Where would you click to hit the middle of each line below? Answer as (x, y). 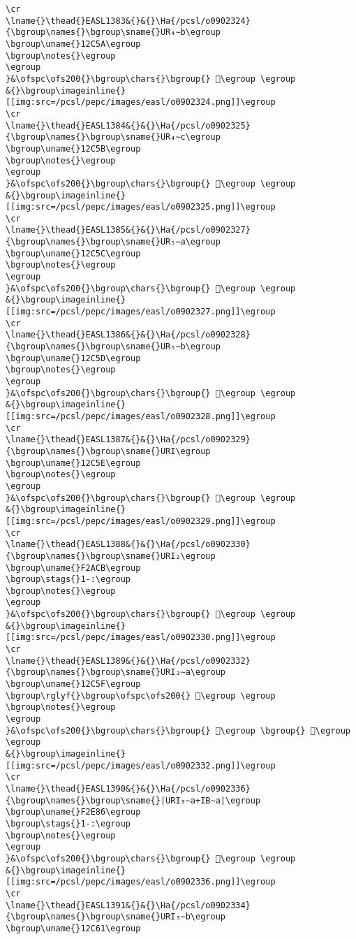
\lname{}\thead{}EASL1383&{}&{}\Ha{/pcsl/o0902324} (128, 21)
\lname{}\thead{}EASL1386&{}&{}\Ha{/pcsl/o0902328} (128, 335)
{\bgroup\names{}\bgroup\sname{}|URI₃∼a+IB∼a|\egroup (133, 800)
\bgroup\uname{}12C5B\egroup (73, 148)
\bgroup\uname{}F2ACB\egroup (73, 568)
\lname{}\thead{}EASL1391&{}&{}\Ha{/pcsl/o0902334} (128, 905)
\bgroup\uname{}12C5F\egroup (73, 684)
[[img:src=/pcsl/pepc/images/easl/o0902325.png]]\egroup (141, 207)
